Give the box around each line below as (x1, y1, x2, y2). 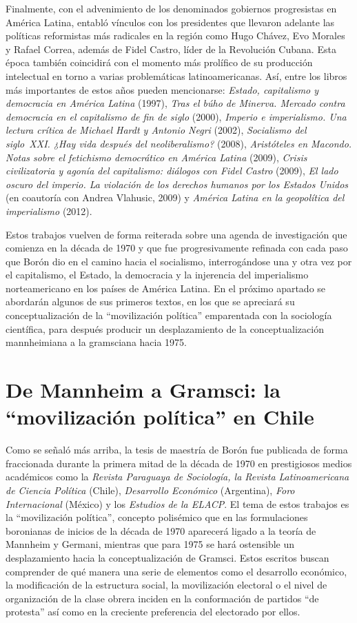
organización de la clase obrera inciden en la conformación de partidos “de (6, 591, 319, 605)
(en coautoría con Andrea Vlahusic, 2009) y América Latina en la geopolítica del (6, 190, 345, 205)
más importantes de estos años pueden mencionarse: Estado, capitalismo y (6, 82, 319, 96)
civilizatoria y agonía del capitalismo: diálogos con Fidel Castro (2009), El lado (6, 163, 338, 178)
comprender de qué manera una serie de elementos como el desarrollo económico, (6, 564, 347, 578)
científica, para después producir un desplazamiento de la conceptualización (6, 321, 324, 336)
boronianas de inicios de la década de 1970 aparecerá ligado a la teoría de (6, 523, 316, 538)
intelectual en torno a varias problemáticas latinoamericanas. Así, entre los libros (6, 68, 347, 83)
